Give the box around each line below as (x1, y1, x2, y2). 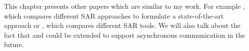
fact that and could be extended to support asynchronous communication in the (4, 29, 245, 40)
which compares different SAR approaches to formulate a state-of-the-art (4, 10, 224, 21)
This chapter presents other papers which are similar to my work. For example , (4, 1, 245, 11)
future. (4, 39, 24, 50)
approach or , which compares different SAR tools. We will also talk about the (4, 20, 241, 30)
